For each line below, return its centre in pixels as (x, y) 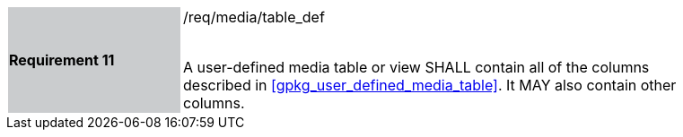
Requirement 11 (62, 60)
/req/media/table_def (254, 17)
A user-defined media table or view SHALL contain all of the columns (416, 67)
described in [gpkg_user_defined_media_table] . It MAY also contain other (430, 85)
